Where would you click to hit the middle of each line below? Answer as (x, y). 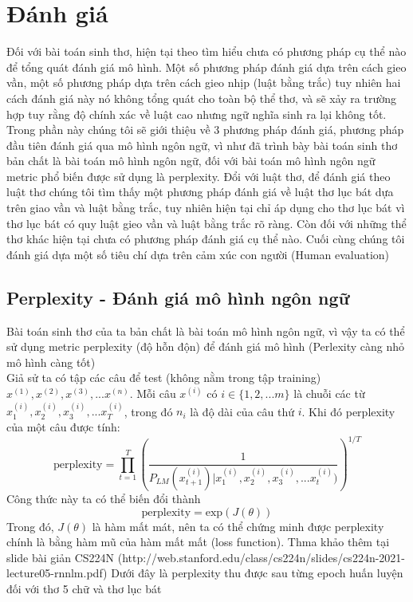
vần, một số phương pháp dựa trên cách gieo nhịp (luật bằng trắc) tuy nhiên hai (204, 83)
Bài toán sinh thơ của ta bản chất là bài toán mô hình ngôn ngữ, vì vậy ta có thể (206, 331)
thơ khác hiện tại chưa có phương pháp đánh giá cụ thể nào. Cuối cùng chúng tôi (206, 239)
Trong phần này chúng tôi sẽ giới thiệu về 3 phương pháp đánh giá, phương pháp (205, 130)
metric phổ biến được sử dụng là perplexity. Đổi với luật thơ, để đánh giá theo (199, 176)
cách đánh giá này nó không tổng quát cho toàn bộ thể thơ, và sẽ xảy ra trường (202, 98)
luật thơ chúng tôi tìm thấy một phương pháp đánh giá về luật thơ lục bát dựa (200, 192)
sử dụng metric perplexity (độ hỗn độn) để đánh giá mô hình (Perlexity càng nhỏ (205, 346)
